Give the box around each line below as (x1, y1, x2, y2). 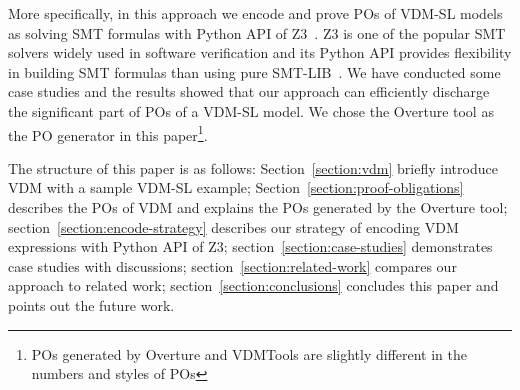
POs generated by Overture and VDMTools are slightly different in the (31, 343, 468, 364)
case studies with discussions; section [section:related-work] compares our (8, 255, 457, 276)
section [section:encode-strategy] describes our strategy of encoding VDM (8, 216, 459, 237)
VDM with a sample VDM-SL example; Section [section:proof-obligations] (8, 177, 464, 198)
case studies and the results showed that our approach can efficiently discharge (8, 81, 490, 102)
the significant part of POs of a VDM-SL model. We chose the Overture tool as (8, 100, 494, 121)
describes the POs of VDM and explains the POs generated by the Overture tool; (8, 197, 508, 217)
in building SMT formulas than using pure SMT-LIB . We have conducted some (8, 61, 501, 82)
